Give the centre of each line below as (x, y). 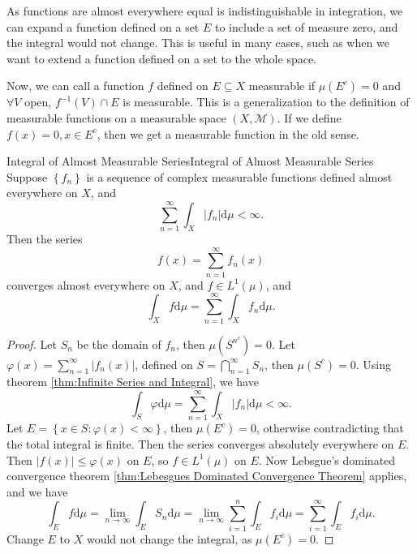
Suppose (27, 176)
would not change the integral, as (169, 538)
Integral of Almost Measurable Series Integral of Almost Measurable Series (190, 161)
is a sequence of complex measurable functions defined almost (239, 176)
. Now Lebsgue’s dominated (327, 460)
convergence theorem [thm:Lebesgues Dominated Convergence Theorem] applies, (207, 476)
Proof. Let (32, 344)
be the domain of (119, 344)
